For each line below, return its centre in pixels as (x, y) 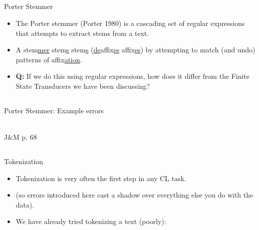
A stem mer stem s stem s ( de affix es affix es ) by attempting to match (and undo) (135, 50)
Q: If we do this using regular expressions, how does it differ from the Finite (132, 76)
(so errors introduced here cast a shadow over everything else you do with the (134, 195)
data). (25, 204)
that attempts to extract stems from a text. (82, 33)
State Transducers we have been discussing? (83, 86)
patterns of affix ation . (49, 59)
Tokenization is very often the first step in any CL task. (101, 178)
